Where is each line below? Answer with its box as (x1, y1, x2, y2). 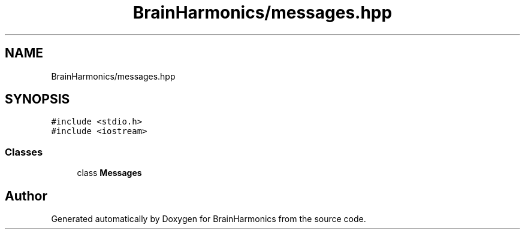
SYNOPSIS (5, 92, 70, 107)
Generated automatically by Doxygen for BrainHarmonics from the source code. (51, 214, 366, 224)
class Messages (77, 168, 142, 178)
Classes (5, 145, 43, 158)
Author (5, 188, 47, 203)
